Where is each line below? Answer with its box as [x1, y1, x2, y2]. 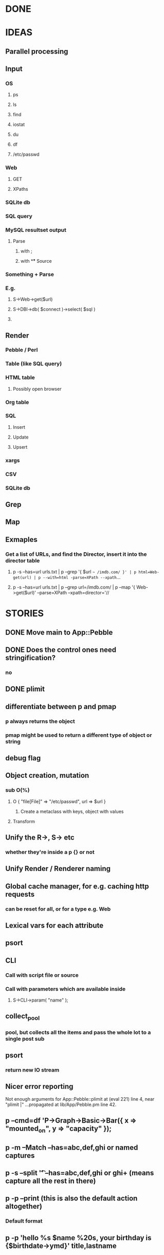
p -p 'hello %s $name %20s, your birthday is [5, 1233, 152, 1242]
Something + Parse [5, 270, 54, 278]
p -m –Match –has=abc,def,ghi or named [5, 1143, 138, 1152]
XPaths [12, 186, 28, 192]
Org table [5, 398, 29, 406]
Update [12, 434, 29, 440]
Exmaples [5, 535, 38, 544]
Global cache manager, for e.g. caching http [5, 882, 149, 890]
